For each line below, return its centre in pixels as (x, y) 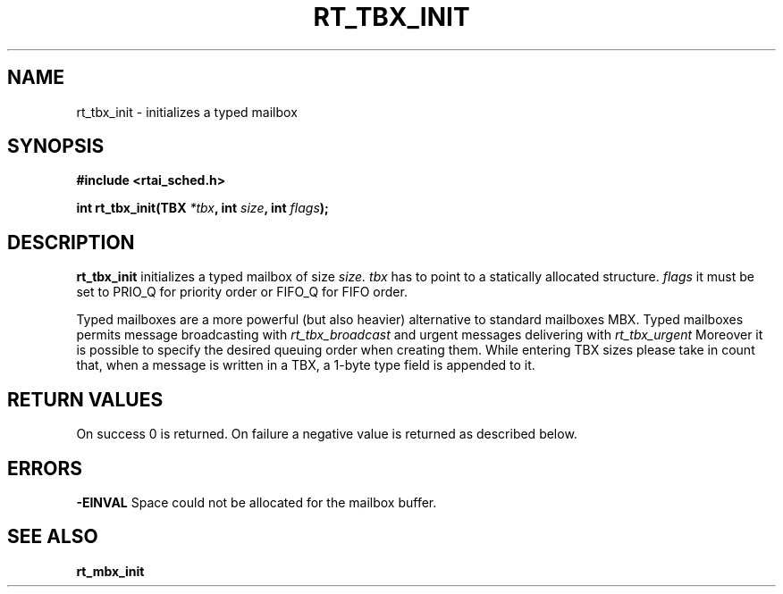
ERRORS (45, 468)
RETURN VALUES (85, 399)
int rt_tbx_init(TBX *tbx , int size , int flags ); (202, 208)
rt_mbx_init (110, 571)
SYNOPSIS (56, 146)
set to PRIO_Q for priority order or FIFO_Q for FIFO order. (242, 292)
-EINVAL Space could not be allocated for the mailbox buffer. (257, 502)
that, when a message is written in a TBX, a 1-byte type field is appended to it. (306, 365)
